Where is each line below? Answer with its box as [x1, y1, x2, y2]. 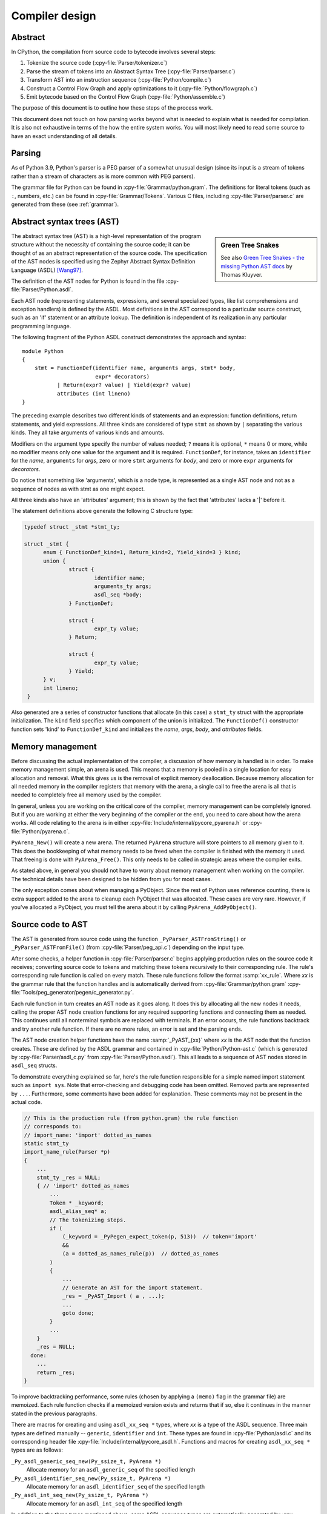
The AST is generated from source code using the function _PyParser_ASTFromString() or [11, 935, 246, 942]
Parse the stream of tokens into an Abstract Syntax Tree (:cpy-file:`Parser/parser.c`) [26, 67, 236, 75]
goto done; [62, 1309, 95, 1317]
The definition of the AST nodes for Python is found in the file [11, 277, 165, 285]
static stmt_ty [24, 1140, 69, 1147]
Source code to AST [11, 919, 88, 930]
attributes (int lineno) [56, 390, 131, 397]
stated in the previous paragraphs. [11, 1410, 97, 1417]
